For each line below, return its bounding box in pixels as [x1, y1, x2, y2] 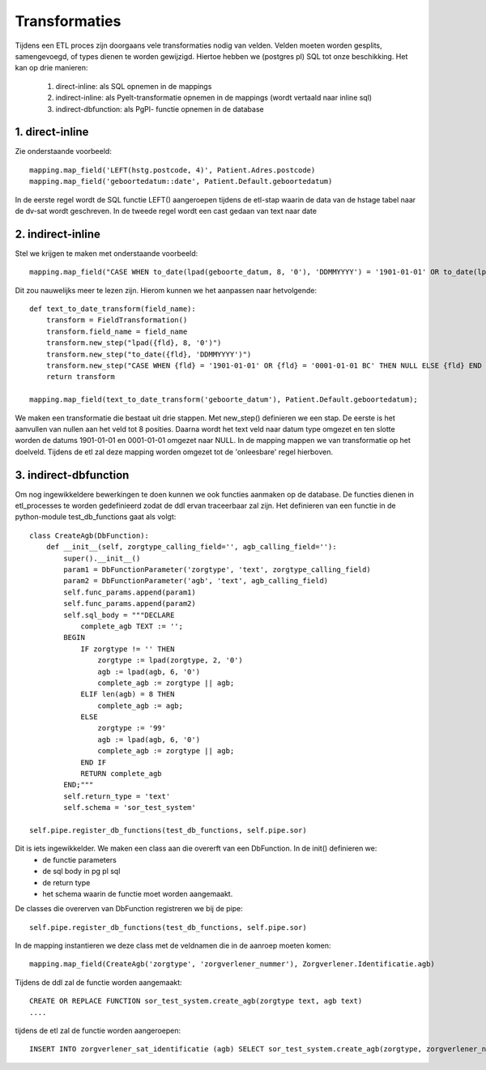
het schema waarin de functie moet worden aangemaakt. [42, 889, 233, 898]
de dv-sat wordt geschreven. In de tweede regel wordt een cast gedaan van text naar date [15, 206, 318, 215]
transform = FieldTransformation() [45, 316, 188, 325]
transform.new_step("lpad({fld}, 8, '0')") [45, 339, 222, 347]
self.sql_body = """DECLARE [63, 610, 175, 620]
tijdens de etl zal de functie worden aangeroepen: [15, 1025, 181, 1036]
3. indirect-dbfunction [15, 468, 130, 482]
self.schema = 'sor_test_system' [63, 803, 196, 812]
